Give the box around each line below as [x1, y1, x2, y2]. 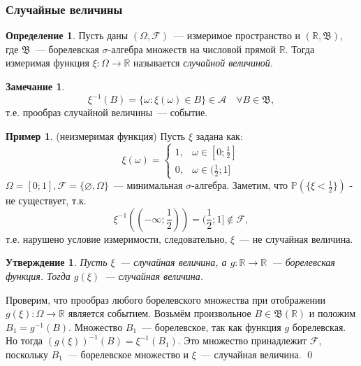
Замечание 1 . [6, 79, 65, 93]
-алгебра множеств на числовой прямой [108, 41, 277, 56]
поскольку [6, 346, 48, 361]
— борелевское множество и [67, 346, 189, 361]
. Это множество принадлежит [177, 333, 307, 348]
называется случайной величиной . [133, 55, 273, 70]
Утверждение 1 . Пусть [6, 255, 108, 269]
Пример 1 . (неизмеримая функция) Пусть [6, 128, 186, 143]
